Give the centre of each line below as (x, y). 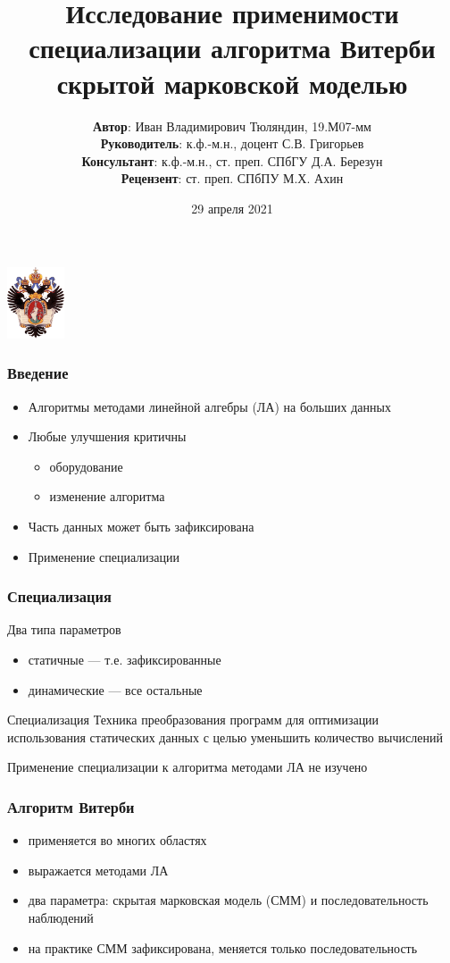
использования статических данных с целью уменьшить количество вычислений (225, 737)
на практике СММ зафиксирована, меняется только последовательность (223, 947)
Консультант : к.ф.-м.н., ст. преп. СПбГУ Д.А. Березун (232, 160)
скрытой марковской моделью (232, 83)
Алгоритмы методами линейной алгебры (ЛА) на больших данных (209, 406)
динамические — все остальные (115, 689)
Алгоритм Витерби (71, 806)
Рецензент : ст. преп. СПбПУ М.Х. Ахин (232, 178)
